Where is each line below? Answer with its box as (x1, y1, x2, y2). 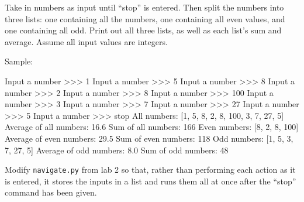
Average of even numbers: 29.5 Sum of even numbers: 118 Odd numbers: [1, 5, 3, (5, 132, 293, 144)
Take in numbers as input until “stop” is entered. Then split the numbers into (5, 1, 284, 13)
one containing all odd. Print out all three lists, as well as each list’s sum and (5, 24, 282, 36)
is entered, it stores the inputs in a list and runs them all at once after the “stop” (5, 174, 296, 187)
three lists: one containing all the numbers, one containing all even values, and (5, 12, 285, 25)
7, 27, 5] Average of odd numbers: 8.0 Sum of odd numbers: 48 (5, 143, 229, 156)
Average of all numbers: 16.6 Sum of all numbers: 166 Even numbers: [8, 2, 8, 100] (5, 121, 299, 133)
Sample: (5, 55, 33, 67)
